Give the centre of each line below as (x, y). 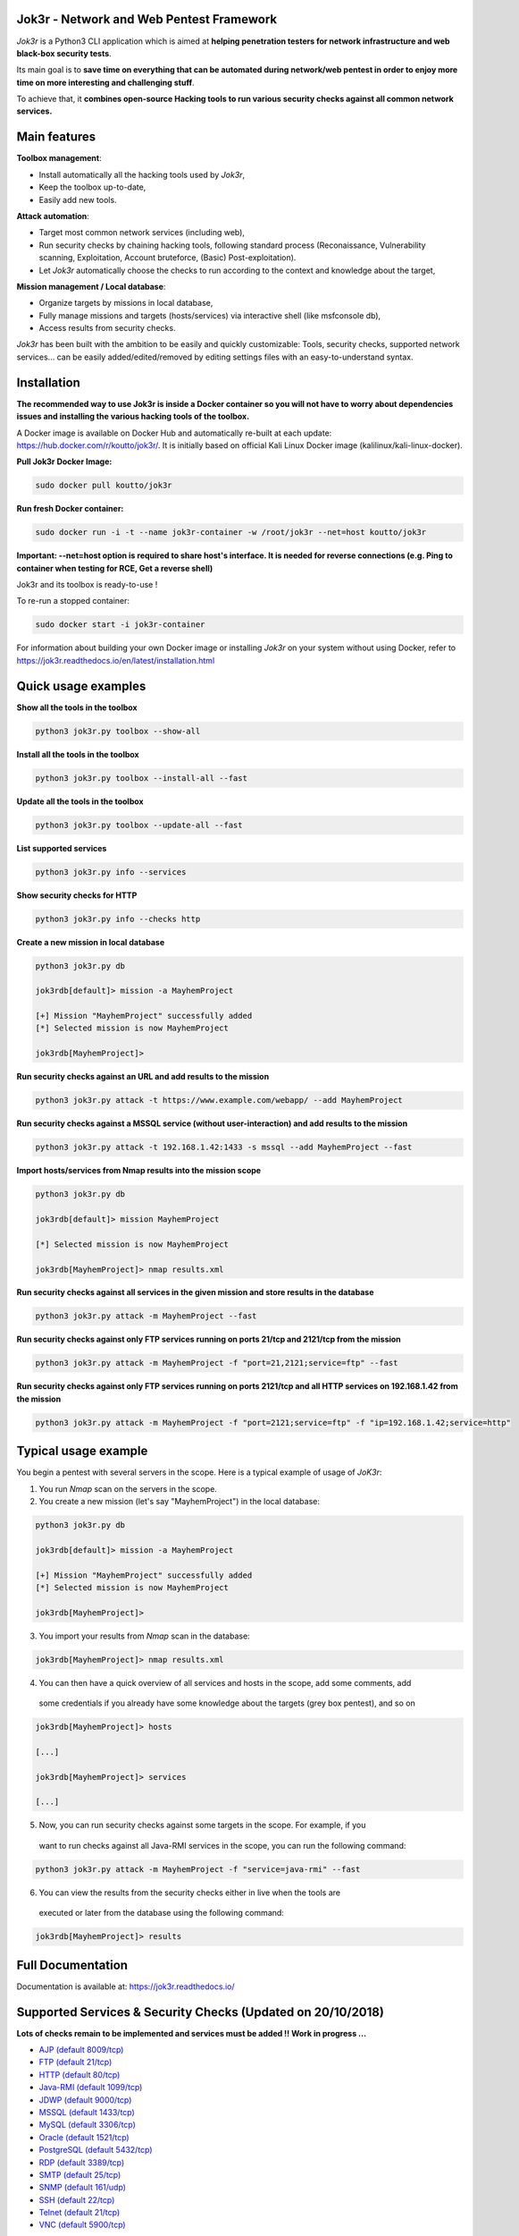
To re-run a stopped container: (73, 601)
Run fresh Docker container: (70, 509)
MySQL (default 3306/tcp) (87, 2125)
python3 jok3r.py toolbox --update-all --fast (139, 825)
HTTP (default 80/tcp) (80, 2074)
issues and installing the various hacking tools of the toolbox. (133, 417)
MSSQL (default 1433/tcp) (87, 2112)
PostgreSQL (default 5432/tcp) (96, 2150)
